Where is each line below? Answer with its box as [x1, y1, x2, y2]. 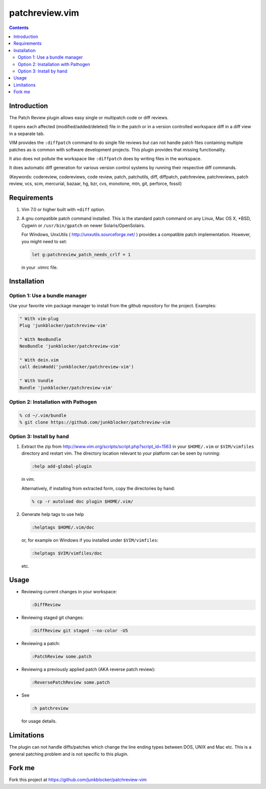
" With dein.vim [19, 358, 59, 363]
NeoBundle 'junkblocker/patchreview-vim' [19, 343, 121, 349]
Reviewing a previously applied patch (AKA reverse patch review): [21, 666, 156, 673]
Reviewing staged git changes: [21, 614, 84, 621]
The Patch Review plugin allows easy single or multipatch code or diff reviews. [9, 114, 168, 120]
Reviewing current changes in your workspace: [21, 589, 117, 595]
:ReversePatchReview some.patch [32, 680, 110, 685]
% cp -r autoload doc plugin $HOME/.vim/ [32, 499, 133, 504]
